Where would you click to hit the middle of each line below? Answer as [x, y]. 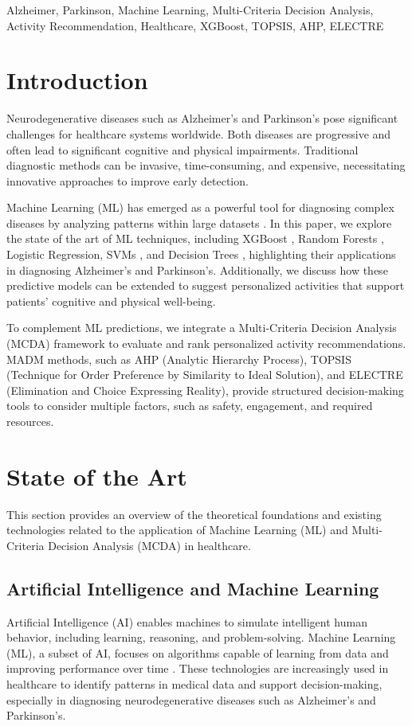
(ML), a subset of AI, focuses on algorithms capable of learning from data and [198, 652]
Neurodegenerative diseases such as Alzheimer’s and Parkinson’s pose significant [202, 118]
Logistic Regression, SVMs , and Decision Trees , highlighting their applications [201, 254]
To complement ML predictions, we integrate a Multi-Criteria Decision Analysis [202, 328]
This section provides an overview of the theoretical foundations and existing [194, 514]
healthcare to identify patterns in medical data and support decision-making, [194, 684]
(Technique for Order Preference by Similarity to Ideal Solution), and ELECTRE [205, 375]
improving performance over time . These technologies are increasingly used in [198, 668]
